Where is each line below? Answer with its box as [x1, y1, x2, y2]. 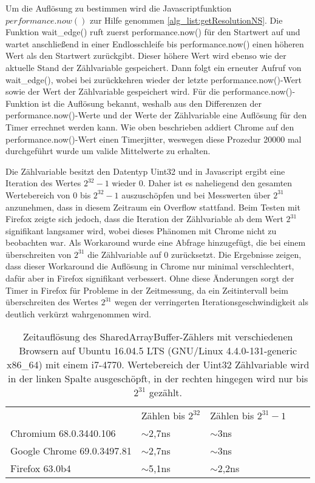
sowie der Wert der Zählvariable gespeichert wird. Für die [5, 85, 220, 98]
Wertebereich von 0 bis [5, 188, 91, 201]
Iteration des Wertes [5, 177, 81, 189]
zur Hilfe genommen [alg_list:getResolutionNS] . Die [89, 13, 283, 26]
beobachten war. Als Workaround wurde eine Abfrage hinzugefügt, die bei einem [5, 236, 306, 249]
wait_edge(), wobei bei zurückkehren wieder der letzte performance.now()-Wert [5, 73, 302, 86]
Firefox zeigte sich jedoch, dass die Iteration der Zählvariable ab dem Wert [5, 212, 283, 225]
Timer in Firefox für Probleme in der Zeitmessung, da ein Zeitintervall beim [5, 283, 288, 296]
